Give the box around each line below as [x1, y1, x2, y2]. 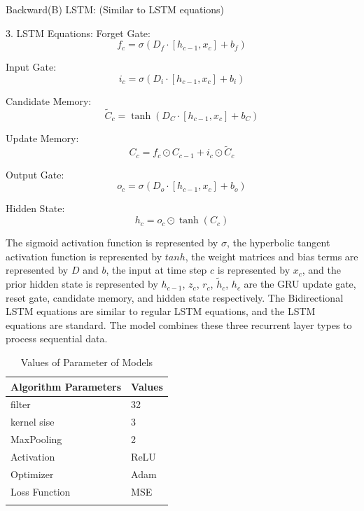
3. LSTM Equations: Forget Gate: [6, 25, 150, 40]
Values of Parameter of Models [20, 355, 153, 370]
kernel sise [10, 414, 55, 429]
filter [10, 397, 31, 412]
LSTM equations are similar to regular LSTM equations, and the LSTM [6, 304, 316, 318]
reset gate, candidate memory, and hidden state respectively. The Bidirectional [6, 290, 344, 304]
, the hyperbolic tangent [226, 235, 330, 250]
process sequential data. [6, 331, 108, 346]
